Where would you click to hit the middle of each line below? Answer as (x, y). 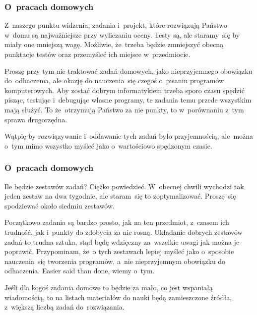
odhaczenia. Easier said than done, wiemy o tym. (80, 271)
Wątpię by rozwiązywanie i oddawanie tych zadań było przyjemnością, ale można (129, 136)
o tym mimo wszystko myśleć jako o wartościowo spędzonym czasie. (108, 145)
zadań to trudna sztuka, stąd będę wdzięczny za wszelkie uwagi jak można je (122, 241)
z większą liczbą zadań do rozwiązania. (64, 307)
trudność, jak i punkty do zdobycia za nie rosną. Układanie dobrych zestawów (124, 232)
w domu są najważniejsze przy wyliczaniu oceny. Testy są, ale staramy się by (122, 34)
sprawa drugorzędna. (36, 119)
